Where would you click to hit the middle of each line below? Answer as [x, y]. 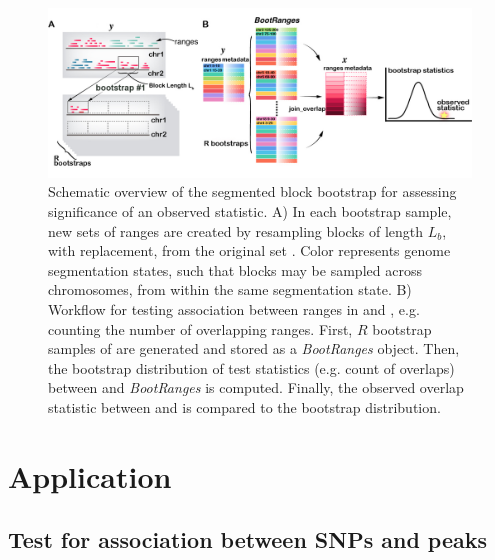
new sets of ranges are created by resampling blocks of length [236, 230]
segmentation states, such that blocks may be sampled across [235, 269]
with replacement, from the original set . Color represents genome [249, 250]
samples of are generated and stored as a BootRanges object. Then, [254, 348]
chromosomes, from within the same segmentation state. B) [230, 289]
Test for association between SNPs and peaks [248, 539]
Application [90, 475]
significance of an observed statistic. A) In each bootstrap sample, [250, 210]
